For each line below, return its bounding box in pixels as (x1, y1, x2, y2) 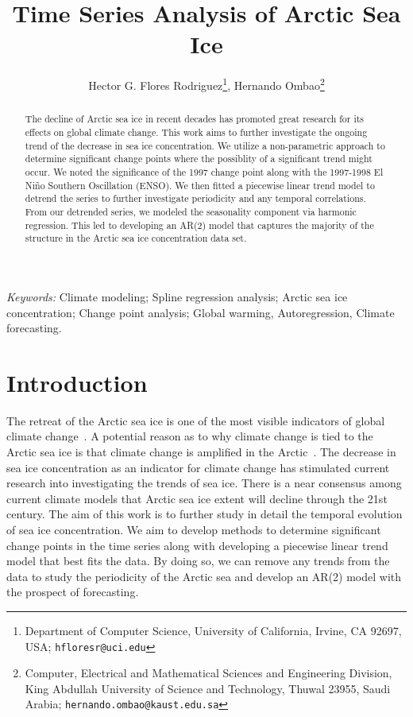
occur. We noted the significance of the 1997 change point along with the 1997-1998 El (25, 165, 384, 178)
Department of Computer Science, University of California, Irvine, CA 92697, (25, 622, 402, 638)
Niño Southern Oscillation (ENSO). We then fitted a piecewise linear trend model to (25, 178, 375, 192)
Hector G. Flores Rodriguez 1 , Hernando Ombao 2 (88, 75, 325, 93)
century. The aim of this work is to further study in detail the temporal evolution (6, 506, 403, 522)
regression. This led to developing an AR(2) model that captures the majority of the (25, 218, 374, 231)
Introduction (6, 366, 148, 398)
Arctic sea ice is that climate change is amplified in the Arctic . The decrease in (6, 444, 396, 460)
